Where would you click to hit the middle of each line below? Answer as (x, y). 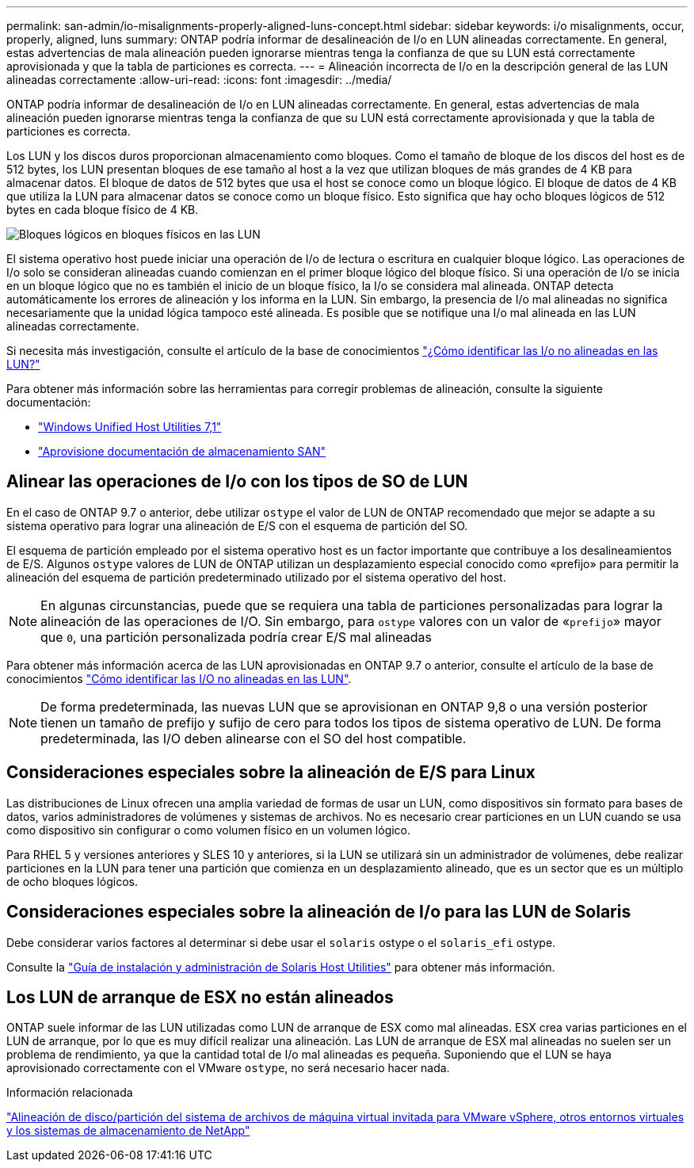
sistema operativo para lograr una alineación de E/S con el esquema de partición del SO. (237, 525)
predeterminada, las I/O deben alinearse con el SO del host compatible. (254, 738)
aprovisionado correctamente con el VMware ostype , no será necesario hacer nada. (228, 1068)
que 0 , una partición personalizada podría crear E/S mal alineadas (236, 637)
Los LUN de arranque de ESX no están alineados (200, 997)
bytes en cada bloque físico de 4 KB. (103, 210)
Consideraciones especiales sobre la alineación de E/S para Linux (271, 773)
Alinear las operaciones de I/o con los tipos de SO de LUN (237, 482)
